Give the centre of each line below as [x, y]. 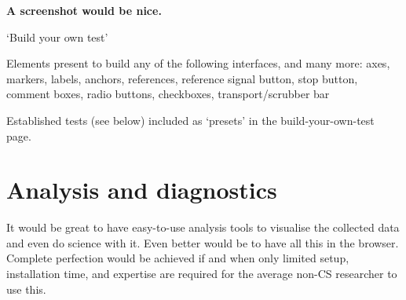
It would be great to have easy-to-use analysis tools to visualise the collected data [203, 227]
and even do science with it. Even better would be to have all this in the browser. [203, 242]
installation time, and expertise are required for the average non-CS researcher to [202, 274]
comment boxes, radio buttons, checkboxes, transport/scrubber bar [168, 94]
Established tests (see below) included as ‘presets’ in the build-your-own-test [190, 120]
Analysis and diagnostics [142, 190]
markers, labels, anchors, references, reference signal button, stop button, [182, 78]
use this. [26, 289]
